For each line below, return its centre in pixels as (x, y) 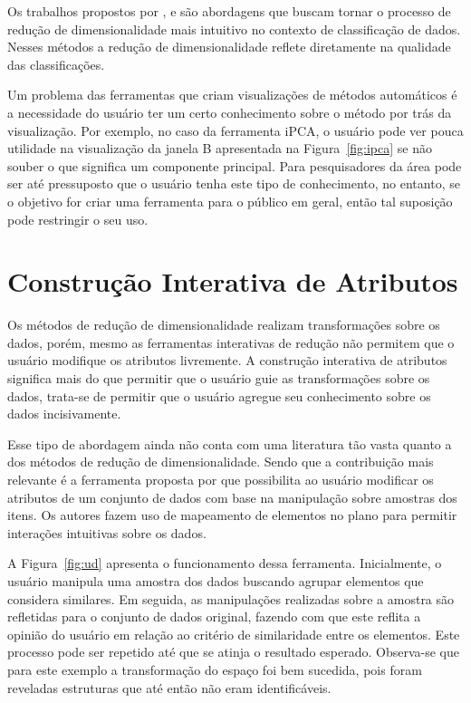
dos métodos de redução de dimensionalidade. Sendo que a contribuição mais (221, 462)
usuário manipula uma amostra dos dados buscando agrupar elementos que (216, 580)
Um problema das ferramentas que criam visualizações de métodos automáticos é (232, 95)
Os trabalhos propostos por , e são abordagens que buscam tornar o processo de (229, 11)
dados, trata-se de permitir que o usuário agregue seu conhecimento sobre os (219, 395)
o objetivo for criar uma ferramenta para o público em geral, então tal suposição (230, 201)
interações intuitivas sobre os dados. (107, 532)
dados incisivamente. (64, 414)
